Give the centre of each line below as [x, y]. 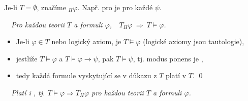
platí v [176, 75]
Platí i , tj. [28, 92]
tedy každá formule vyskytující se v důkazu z [86, 75]
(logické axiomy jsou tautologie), [194, 41]
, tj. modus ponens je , [168, 58]
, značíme [51, 7]
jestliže [27, 58]
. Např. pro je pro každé [115, 7]
